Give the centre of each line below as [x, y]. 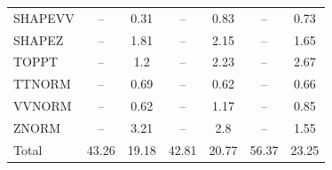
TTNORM [42, 84]
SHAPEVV [44, 17]
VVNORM [43, 106]
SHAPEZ [39, 39]
